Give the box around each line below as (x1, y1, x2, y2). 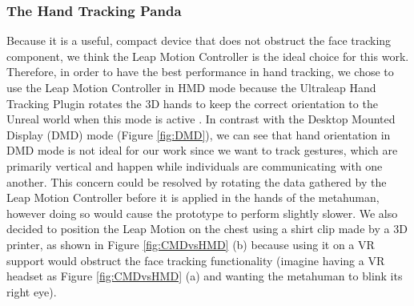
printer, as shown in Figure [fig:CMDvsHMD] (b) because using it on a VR (6, 236, 375, 252)
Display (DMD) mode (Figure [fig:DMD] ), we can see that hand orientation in (6, 126, 391, 143)
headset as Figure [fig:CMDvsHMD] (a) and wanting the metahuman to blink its (6, 268, 403, 284)
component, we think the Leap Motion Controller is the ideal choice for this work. (6, 47, 409, 64)
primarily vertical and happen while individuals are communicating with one (6, 157, 383, 174)
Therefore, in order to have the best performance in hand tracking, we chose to (6, 63, 394, 80)
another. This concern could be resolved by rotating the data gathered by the (6, 173, 387, 190)
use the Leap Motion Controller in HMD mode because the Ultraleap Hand (6, 79, 376, 95)
